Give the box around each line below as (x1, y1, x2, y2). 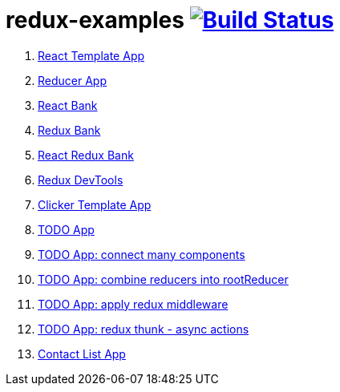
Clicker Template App (38, 197, 152, 212)
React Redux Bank (38, 148, 134, 162)
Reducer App (38, 73, 107, 87)
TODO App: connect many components (38, 247, 245, 261)
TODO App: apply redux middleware (38, 297, 229, 311)
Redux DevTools (38, 172, 123, 187)
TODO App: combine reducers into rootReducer (38, 272, 289, 286)
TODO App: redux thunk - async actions (38, 321, 249, 336)
